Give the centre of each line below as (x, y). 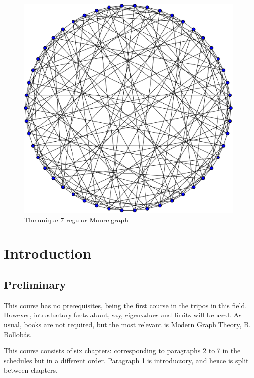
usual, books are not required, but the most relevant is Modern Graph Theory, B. (127, 324)
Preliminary (35, 284)
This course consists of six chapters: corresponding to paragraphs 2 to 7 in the (122, 351)
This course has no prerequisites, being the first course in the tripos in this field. (126, 305)
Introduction (48, 253)
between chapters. (31, 370)
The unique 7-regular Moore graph (76, 219)
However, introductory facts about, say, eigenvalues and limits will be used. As (123, 315)
